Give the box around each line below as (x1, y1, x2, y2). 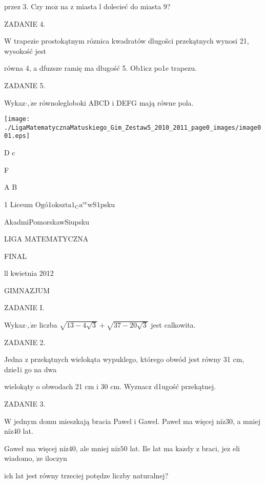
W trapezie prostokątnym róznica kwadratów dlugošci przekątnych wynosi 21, (4, 35, 249, 46)
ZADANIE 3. (4, 398, 46, 409)
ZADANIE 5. (4, 79, 46, 90)
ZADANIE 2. (4, 336, 46, 347)
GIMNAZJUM (4, 285, 50, 295)
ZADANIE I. (4, 302, 45, 313)
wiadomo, (4, 453, 34, 463)
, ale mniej (75, 442, 109, 453)
